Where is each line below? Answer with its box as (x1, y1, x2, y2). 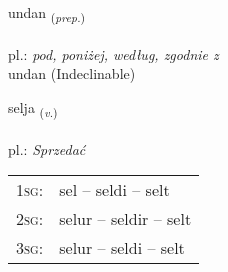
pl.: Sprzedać (8, 138, 86, 159)
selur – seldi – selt (59, 236, 185, 260)
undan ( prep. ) (8, 2, 86, 25)
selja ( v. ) (8, 96, 58, 120)
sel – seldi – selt (59, 178, 170, 202)
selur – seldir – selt (59, 207, 192, 231)
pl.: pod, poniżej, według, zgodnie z (8, 43, 219, 64)
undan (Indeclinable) (8, 63, 136, 84)
